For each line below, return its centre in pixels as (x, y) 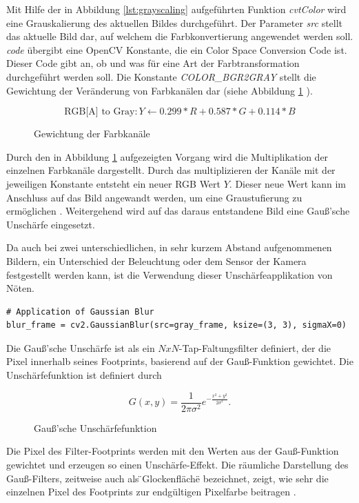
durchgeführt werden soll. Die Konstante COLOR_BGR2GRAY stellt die (161, 76)
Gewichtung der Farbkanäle (92, 134)
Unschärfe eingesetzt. (51, 224)
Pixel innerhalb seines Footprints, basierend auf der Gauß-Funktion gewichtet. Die (180, 361)
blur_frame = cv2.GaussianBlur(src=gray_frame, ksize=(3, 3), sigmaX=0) (176, 325)
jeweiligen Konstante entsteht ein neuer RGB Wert (114, 183)
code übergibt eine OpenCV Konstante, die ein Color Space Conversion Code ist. (177, 49)
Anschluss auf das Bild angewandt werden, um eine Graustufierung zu (154, 197)
